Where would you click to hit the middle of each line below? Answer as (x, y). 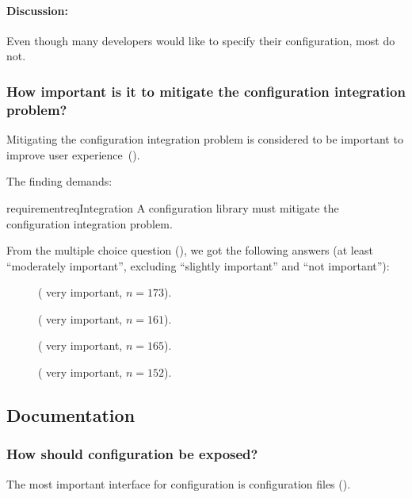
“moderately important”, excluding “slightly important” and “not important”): (198, 265)
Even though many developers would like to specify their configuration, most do (201, 40)
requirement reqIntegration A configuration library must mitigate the (173, 207)
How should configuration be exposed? (132, 454)
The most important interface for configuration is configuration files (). (179, 483)
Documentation (71, 415)
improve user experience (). (73, 154)
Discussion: (37, 10)
